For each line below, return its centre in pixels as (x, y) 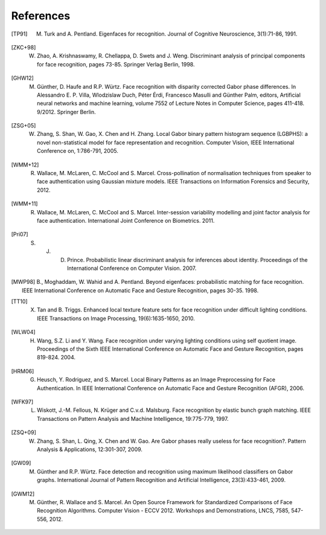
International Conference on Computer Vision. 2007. (132, 268)
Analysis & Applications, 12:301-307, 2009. (90, 449)
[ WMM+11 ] (24, 204)
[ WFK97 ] (22, 402)
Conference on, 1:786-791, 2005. (78, 151)
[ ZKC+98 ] (24, 47)
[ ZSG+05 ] (24, 126)
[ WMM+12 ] (25, 165)
